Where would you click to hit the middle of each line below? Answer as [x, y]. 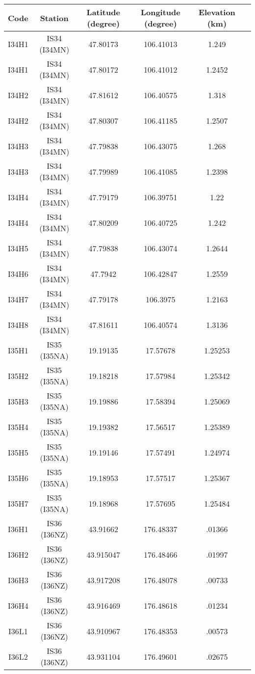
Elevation [217, 12]
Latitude [103, 12]
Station [54, 18]
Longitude [160, 12]
